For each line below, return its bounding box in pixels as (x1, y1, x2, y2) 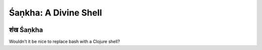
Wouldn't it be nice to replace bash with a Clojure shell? (9, 39, 120, 45)
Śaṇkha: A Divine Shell (9, 7, 102, 18)
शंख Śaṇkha (9, 26, 43, 34)
